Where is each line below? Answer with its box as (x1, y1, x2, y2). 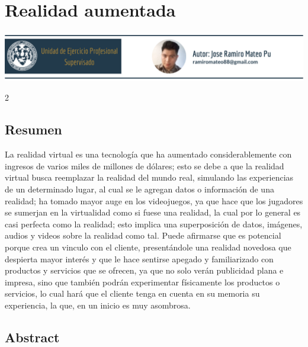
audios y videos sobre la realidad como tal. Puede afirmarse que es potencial (5, 229, 281, 242)
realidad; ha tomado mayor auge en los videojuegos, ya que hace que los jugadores (5, 194, 303, 207)
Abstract (5, 327, 60, 346)
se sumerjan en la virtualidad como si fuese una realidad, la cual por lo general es (5, 206, 301, 219)
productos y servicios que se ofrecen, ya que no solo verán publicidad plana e (5, 264, 284, 277)
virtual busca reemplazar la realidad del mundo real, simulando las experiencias (5, 171, 294, 184)
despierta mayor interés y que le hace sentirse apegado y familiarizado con (5, 252, 274, 265)
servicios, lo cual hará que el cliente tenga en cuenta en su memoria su (5, 287, 260, 300)
